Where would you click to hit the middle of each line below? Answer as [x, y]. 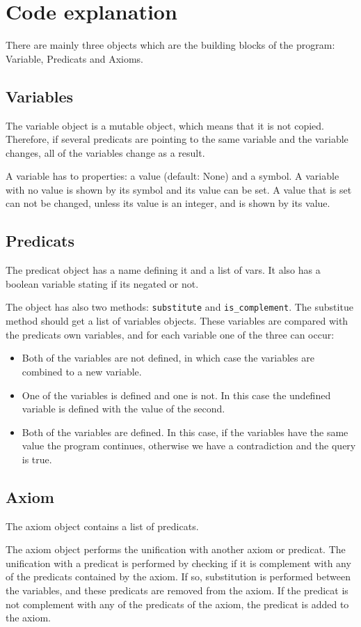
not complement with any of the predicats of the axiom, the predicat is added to [177, 604]
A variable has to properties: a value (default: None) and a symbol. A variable [173, 176]
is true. [37, 459]
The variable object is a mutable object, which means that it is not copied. [165, 125]
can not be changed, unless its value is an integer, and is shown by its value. [168, 203]
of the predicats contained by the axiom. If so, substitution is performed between [178, 576]
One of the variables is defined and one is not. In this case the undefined [176, 395]
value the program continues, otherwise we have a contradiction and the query [189, 446]
